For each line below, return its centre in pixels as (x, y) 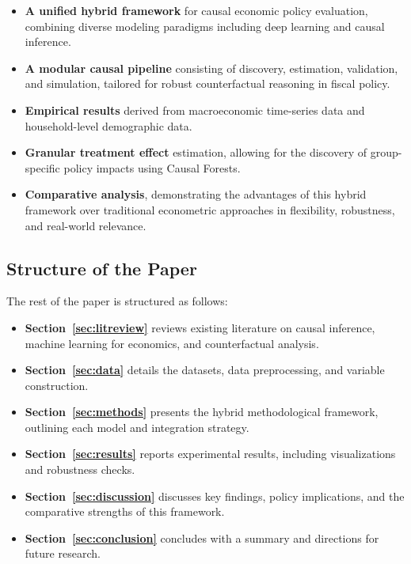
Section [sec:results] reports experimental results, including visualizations (210, 454)
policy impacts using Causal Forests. (152, 167)
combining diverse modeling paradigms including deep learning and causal (205, 26)
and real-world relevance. (86, 225)
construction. (57, 385)
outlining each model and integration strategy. (137, 427)
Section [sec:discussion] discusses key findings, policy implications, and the (215, 496)
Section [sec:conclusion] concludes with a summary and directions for (202, 538)
